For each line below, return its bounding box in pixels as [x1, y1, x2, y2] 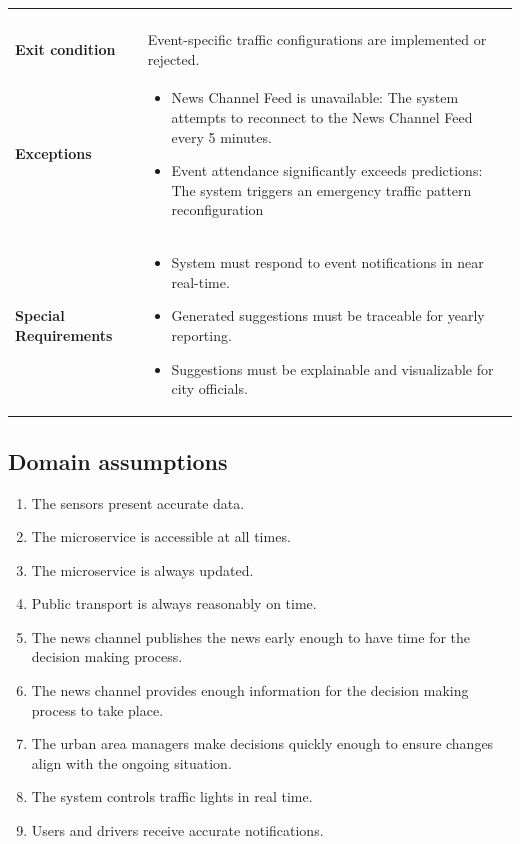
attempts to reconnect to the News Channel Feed [171, 107, 473, 128]
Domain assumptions [8, 445, 228, 476]
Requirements [15, 325, 113, 346]
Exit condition [15, 38, 116, 59]
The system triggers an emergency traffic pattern [171, 179, 472, 200]
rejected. [147, 48, 200, 69]
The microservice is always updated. [31, 559, 254, 580]
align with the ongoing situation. [31, 752, 232, 773]
